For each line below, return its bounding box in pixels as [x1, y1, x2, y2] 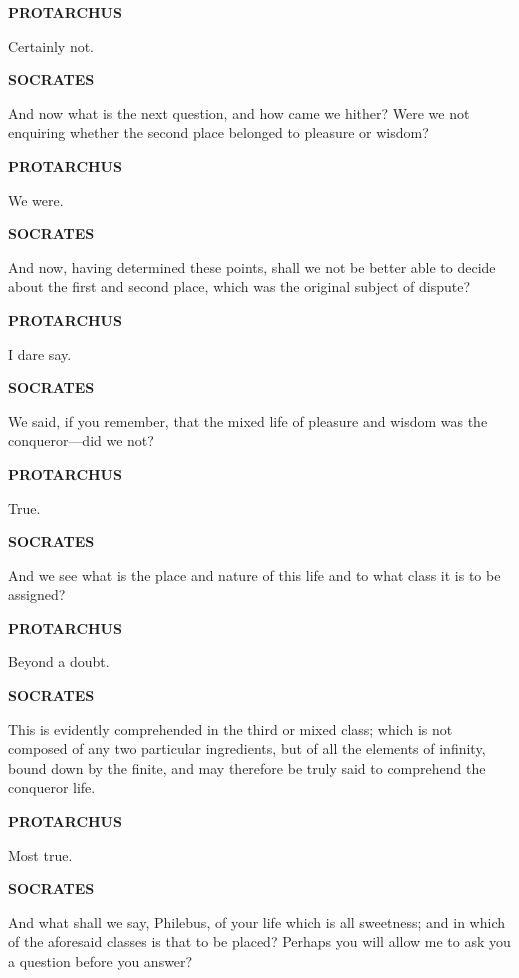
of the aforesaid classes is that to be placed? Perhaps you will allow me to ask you [8, 931, 511, 952]
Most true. [8, 844, 73, 865]
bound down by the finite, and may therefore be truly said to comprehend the [8, 757, 486, 778]
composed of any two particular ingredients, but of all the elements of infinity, [8, 738, 486, 759]
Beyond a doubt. [8, 651, 110, 672]
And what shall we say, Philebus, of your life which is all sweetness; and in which [8, 911, 505, 932]
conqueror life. [8, 777, 96, 798]
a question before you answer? [8, 951, 193, 971]
